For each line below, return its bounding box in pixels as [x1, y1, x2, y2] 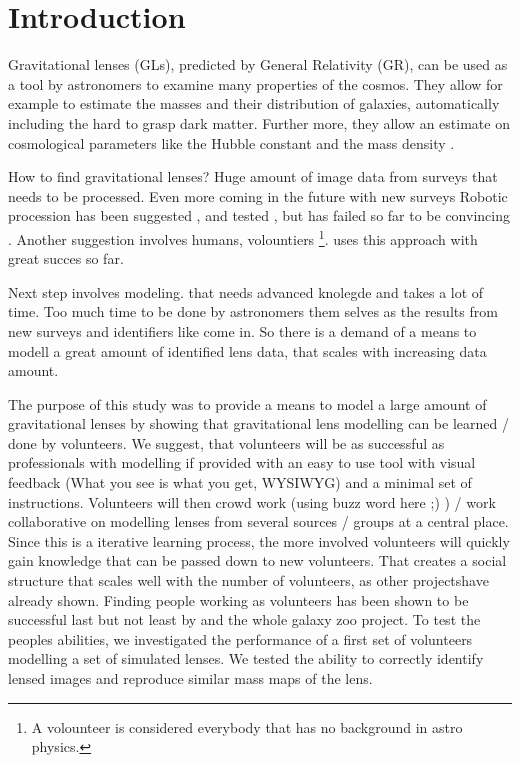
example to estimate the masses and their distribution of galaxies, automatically [8, 93, 500, 114]
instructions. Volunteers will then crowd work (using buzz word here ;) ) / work [8, 491, 496, 512]
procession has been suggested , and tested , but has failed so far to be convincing [8, 205, 510, 226]
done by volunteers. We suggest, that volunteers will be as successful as [8, 432, 445, 453]
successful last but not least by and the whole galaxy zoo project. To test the [8, 609, 481, 630]
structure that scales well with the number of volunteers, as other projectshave [8, 570, 489, 591]
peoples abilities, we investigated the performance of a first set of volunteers [8, 628, 473, 649]
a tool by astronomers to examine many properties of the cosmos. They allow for [8, 73, 503, 94]
